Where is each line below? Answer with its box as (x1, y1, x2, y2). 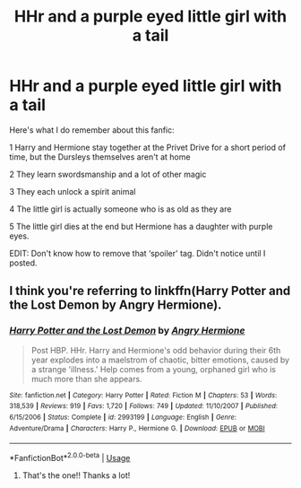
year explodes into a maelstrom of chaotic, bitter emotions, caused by (30, 354, 289, 365)
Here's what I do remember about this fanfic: (9, 124, 175, 135)
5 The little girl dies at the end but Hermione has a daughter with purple (9, 221, 273, 231)
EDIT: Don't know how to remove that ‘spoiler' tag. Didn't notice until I (9, 248, 266, 258)
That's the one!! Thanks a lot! (21, 469, 131, 481)
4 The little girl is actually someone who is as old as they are (9, 204, 232, 214)
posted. (9, 257, 38, 268)
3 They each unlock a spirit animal (9, 186, 136, 196)
